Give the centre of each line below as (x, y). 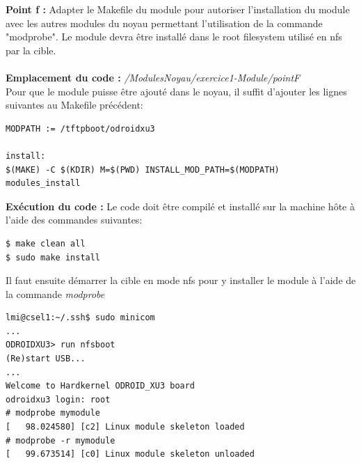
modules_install (43, 183)
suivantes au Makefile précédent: (74, 105)
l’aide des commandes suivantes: (74, 220)
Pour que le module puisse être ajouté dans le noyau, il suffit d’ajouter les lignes (176, 91)
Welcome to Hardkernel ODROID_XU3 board (101, 386)
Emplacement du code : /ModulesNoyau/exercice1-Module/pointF (153, 77)
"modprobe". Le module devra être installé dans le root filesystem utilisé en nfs (174, 37)
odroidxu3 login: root (58, 399)
